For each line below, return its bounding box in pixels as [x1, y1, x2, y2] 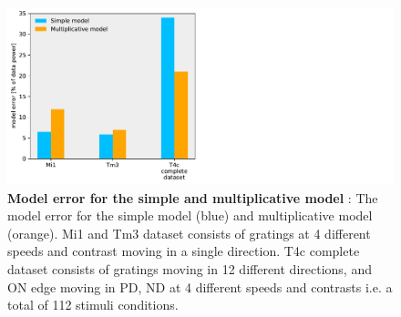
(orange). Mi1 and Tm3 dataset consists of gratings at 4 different [7, 223, 371, 242]
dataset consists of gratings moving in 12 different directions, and [7, 259, 372, 278]
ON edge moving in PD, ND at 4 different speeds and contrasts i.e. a [7, 277, 393, 296]
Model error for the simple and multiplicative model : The [7, 188, 378, 207]
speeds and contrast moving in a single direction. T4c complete [7, 241, 360, 261]
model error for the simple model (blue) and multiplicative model [7, 206, 373, 225]
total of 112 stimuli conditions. [7, 295, 179, 314]
